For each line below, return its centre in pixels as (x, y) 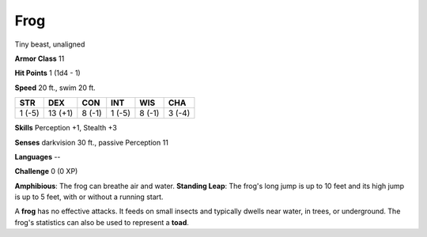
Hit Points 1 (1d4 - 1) (47, 73)
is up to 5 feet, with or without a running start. (89, 197)
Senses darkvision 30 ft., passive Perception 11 (92, 142)
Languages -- (38, 156)
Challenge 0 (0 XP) (46, 171)
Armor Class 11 (40, 58)
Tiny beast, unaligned (50, 44)
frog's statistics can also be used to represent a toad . (102, 222)
